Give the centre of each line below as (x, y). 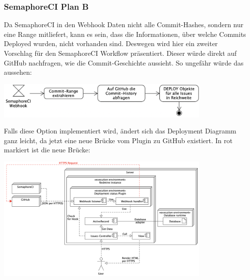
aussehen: (18, 72)
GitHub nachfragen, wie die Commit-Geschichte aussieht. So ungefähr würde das (124, 62)
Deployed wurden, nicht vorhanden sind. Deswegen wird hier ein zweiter (111, 43)
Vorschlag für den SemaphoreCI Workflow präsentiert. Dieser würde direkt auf (120, 53)
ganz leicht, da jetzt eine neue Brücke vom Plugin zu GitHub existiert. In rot (118, 140)
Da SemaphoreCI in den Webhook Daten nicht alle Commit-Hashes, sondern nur (124, 25)
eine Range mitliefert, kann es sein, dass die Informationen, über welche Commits (125, 34)
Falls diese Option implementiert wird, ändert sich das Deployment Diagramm (120, 131)
